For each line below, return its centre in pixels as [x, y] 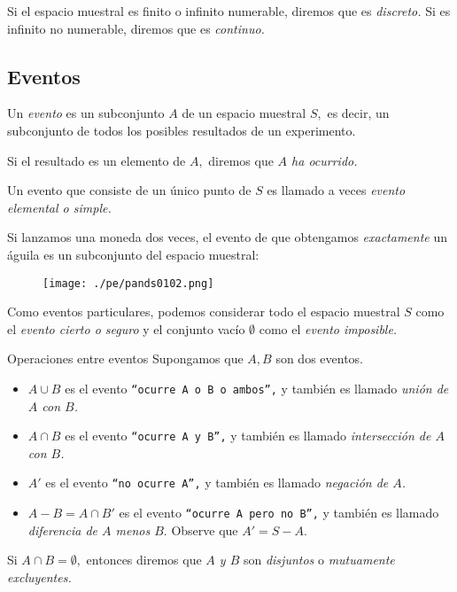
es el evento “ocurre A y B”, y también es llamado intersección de [248, 436]
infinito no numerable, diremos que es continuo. [136, 28]
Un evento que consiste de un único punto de [129, 190]
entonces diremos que [144, 560]
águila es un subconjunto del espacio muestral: [133, 254]
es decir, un [358, 113]
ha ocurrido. [325, 160]
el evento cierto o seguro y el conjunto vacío [126, 328]
